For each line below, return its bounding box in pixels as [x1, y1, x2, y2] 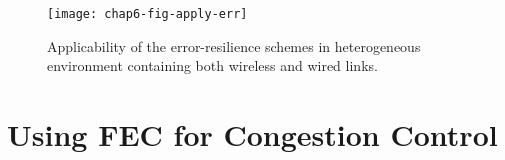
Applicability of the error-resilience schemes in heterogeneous [47, 35, 421, 56]
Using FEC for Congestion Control [7, 114, 498, 155]
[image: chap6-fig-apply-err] [47, 7, 248, 21]
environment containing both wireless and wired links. [47, 55, 378, 76]
